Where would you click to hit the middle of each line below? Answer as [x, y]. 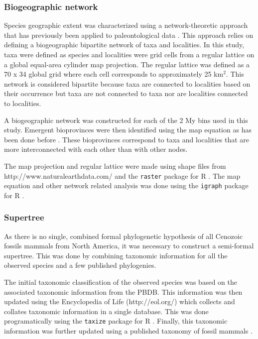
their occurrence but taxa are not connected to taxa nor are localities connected [126, 93]
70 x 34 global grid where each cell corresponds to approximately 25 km [114, 74]
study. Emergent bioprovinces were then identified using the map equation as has [128, 130]
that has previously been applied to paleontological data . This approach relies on [129, 35]
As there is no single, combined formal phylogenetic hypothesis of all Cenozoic [124, 236]
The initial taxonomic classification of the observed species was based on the [121, 282]
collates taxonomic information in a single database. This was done [106, 311]
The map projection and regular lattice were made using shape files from [115, 166]
